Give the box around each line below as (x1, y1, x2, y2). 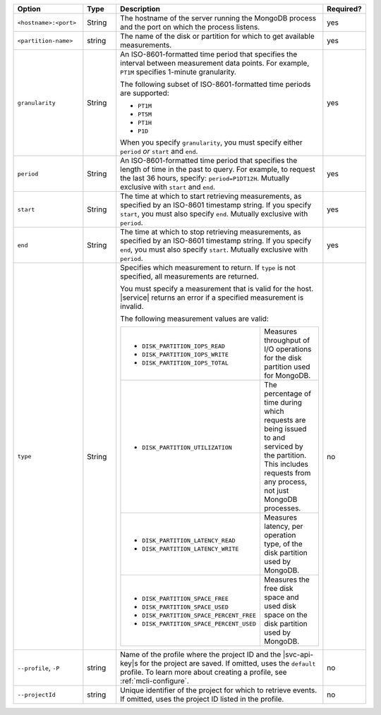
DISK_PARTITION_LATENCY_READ (142, 537, 236, 544)
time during (264, 398, 303, 407)
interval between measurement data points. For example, (120, 59, 310, 68)
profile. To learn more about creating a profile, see (120, 667, 287, 677)
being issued (264, 424, 307, 434)
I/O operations (264, 344, 312, 354)
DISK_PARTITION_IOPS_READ (142, 342, 226, 350)
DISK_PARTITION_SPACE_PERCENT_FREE (142, 612, 257, 619)
